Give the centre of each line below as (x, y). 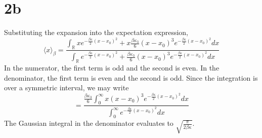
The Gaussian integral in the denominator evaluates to (89, 123)
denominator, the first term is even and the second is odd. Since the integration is (131, 77)
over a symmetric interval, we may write (67, 88)
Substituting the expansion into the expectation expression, (96, 32)
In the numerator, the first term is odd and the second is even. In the (112, 68)
